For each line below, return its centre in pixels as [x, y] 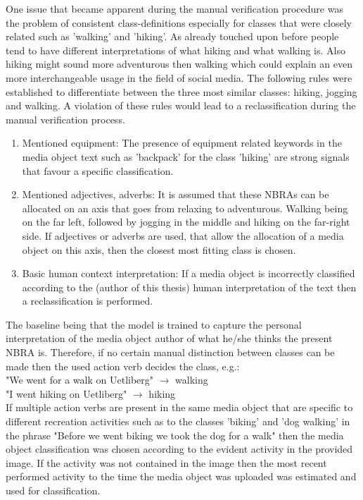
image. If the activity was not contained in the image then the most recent [166, 462]
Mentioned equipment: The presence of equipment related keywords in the [182, 143]
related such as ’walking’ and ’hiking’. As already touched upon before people [172, 36]
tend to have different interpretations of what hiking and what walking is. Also [176, 50]
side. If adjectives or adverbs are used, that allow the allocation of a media [183, 235]
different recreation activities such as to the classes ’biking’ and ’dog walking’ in [178, 421]
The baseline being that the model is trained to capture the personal [154, 324]
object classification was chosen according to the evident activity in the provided [179, 449]
